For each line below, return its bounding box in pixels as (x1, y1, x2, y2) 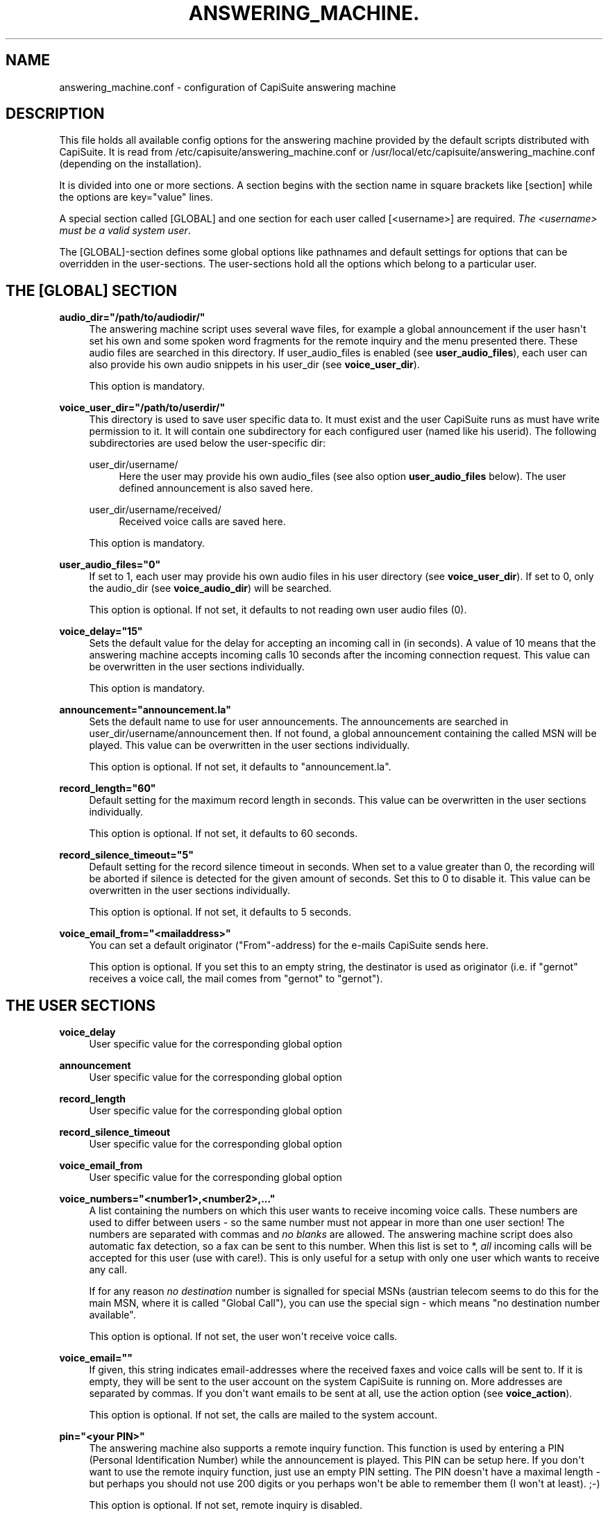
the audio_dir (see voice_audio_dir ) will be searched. (89, 582, 332, 595)
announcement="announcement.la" (59, 704, 231, 716)
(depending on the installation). (59, 158, 202, 170)
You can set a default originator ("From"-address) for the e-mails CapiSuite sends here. (89, 939, 489, 952)
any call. (89, 1264, 127, 1276)
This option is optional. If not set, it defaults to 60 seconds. (89, 827, 358, 840)
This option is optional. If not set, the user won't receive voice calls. (89, 1330, 398, 1343)
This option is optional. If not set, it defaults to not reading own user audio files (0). (89, 604, 467, 616)
